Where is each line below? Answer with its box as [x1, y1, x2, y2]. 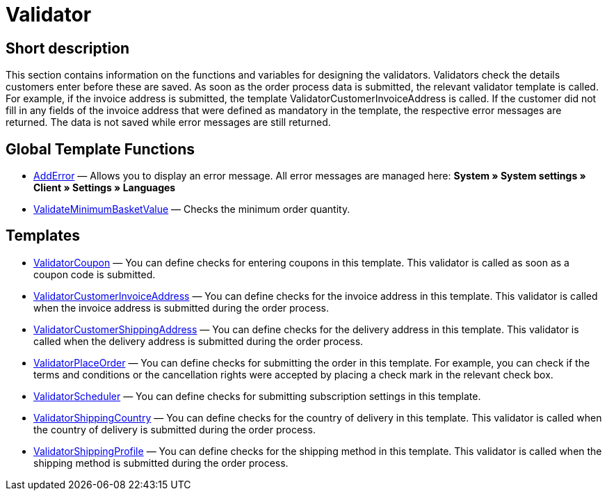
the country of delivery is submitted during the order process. [33, 423, 316, 435]
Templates [6, 227, 80, 245]
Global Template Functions [6, 140, 195, 158]
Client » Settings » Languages [33, 182, 176, 194]
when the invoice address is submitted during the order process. [33, 301, 329, 314]
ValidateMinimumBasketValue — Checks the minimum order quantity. [33, 203, 350, 216]
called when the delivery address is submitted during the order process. [33, 335, 364, 347]
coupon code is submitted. [33, 268, 156, 280]
